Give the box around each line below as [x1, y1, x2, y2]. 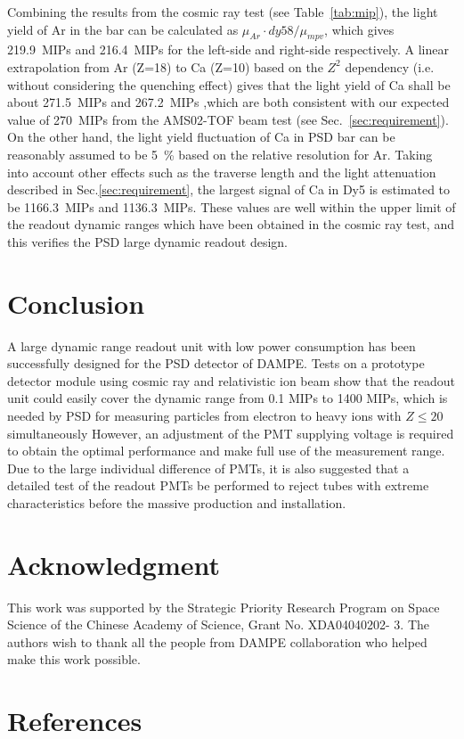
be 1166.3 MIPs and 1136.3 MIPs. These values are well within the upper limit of [7, 197, 456, 216]
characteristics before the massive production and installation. [7, 493, 346, 512]
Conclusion [7, 284, 145, 321]
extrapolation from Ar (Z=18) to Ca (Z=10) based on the [7, 57, 323, 76]
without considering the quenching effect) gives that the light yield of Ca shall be [7, 75, 451, 94]
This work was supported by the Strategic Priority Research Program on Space [7, 597, 440, 616]
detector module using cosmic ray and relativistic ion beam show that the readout [7, 371, 455, 390]
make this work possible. [7, 650, 141, 669]
